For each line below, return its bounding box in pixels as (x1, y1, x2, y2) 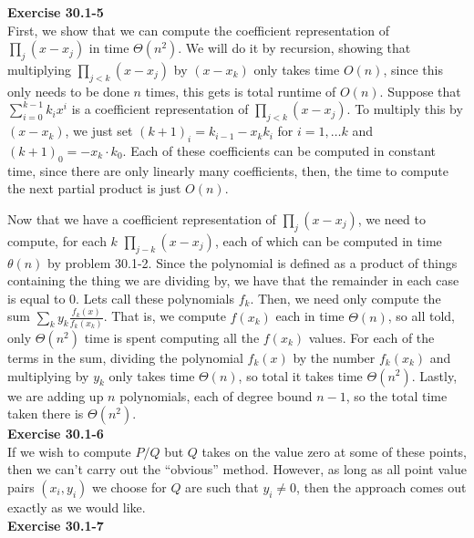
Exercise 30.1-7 (7, 515, 104, 534)
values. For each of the (308, 327, 435, 347)
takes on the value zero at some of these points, (201, 441, 468, 460)
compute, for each (7, 231, 107, 250)
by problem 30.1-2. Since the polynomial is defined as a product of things (47, 253, 458, 272)
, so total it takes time (238, 366, 363, 385)
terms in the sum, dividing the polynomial (7, 347, 243, 367)
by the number (293, 347, 376, 367)
